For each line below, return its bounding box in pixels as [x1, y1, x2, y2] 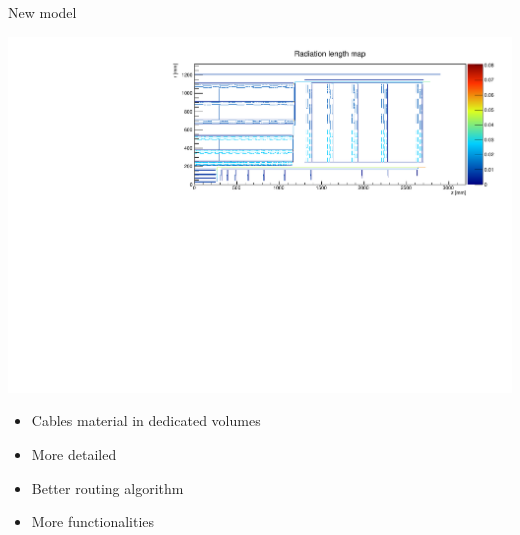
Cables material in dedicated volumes [31, 410, 261, 431]
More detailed [31, 443, 117, 464]
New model [8, 2, 77, 22]
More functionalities [31, 511, 155, 532]
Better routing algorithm [31, 477, 184, 498]
